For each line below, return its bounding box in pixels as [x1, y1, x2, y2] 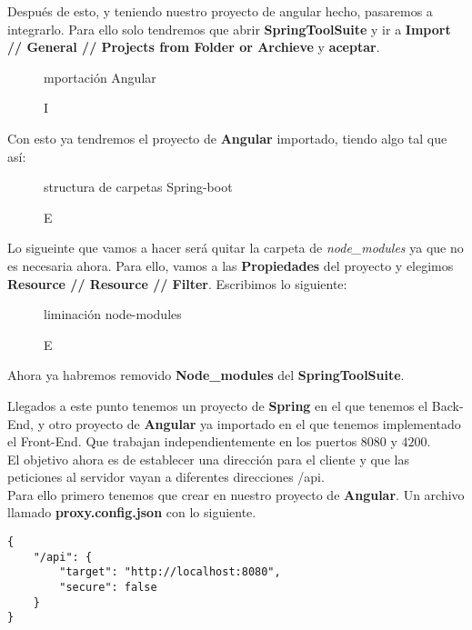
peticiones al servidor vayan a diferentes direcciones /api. [7, 467, 325, 486]
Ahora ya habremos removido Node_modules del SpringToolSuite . [7, 365, 405, 385]
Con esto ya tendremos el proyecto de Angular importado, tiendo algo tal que [7, 128, 447, 147]
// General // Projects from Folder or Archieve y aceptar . [7, 37, 380, 56]
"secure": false [59, 581, 157, 595]
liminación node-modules [44, 305, 182, 324]
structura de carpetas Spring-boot [44, 177, 233, 196]
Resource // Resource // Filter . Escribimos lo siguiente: [7, 274, 347, 293]
